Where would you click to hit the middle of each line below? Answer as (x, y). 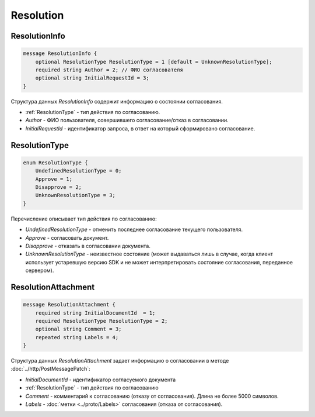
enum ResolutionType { (55, 163)
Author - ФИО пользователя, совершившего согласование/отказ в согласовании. (127, 120)
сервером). (40, 270)
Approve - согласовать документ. (67, 237)
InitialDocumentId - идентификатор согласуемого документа (101, 380)
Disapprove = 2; (58, 187)
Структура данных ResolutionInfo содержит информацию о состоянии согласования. (117, 101)
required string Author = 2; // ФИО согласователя (109, 70)
